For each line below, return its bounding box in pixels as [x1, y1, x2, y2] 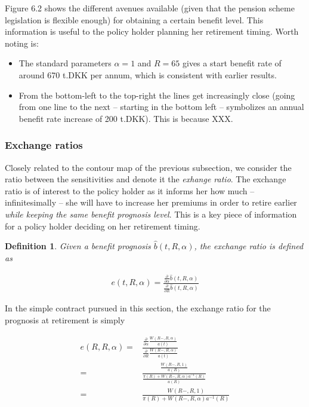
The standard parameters [18, 57, 112, 69]
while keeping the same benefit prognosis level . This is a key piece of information [5, 207, 297, 220]
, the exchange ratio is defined [194, 240, 304, 252]
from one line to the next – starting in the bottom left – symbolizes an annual [18, 100, 304, 113]
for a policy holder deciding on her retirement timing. [5, 219, 200, 232]
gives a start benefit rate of [183, 57, 282, 69]
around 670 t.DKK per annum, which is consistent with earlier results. [18, 68, 277, 81]
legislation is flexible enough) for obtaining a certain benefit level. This [5, 13, 264, 26]
